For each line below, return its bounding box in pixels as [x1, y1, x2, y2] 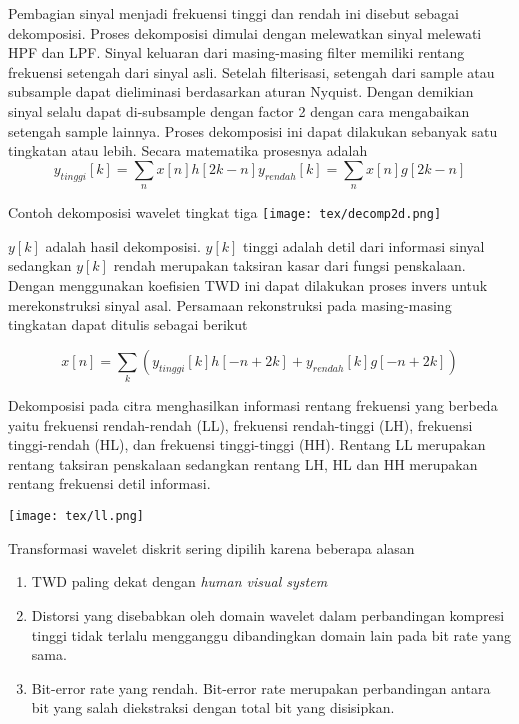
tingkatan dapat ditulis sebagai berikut [8, 314, 248, 335]
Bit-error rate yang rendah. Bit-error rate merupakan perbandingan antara [31, 677, 491, 698]
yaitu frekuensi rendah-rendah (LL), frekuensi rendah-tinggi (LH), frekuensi [8, 414, 473, 435]
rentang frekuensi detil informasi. [8, 473, 211, 494]
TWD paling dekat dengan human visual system [31, 571, 328, 592]
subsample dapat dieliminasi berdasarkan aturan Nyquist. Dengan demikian [8, 81, 474, 102]
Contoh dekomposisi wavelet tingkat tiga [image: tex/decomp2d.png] [8, 202, 442, 223]
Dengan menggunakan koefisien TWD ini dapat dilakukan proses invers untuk [8, 274, 488, 295]
